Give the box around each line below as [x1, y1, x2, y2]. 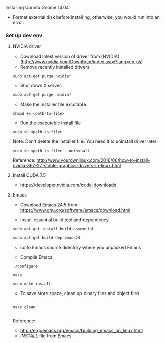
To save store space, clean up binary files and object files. [20, 290, 141, 297]
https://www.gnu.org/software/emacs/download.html [20, 207, 131, 213]
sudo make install [12, 281, 51, 287]
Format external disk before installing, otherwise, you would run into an [12, 14, 160, 20]
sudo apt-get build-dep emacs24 [12, 235, 80, 240]
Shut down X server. [20, 83, 62, 89]
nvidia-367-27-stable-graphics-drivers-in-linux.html [12, 163, 121, 169]
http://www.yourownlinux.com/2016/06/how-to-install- [36, 157, 150, 163]
